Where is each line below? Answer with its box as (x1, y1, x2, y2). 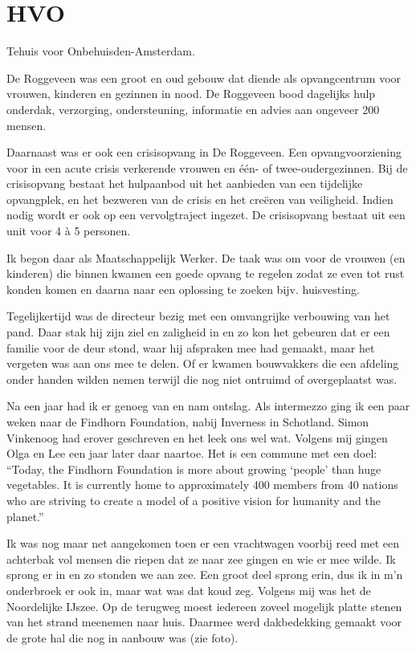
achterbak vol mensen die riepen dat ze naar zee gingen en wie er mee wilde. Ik (6, 550, 396, 567)
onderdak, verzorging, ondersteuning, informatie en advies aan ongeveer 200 (6, 100, 380, 117)
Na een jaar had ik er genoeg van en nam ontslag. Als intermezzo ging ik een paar (6, 397, 410, 414)
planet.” (6, 507, 44, 524)
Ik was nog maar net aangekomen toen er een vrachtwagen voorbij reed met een (6, 535, 400, 552)
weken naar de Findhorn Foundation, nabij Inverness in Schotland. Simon (6, 414, 369, 430)
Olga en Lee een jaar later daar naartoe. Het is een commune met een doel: (6, 445, 377, 462)
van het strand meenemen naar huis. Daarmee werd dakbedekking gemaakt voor (6, 613, 402, 630)
